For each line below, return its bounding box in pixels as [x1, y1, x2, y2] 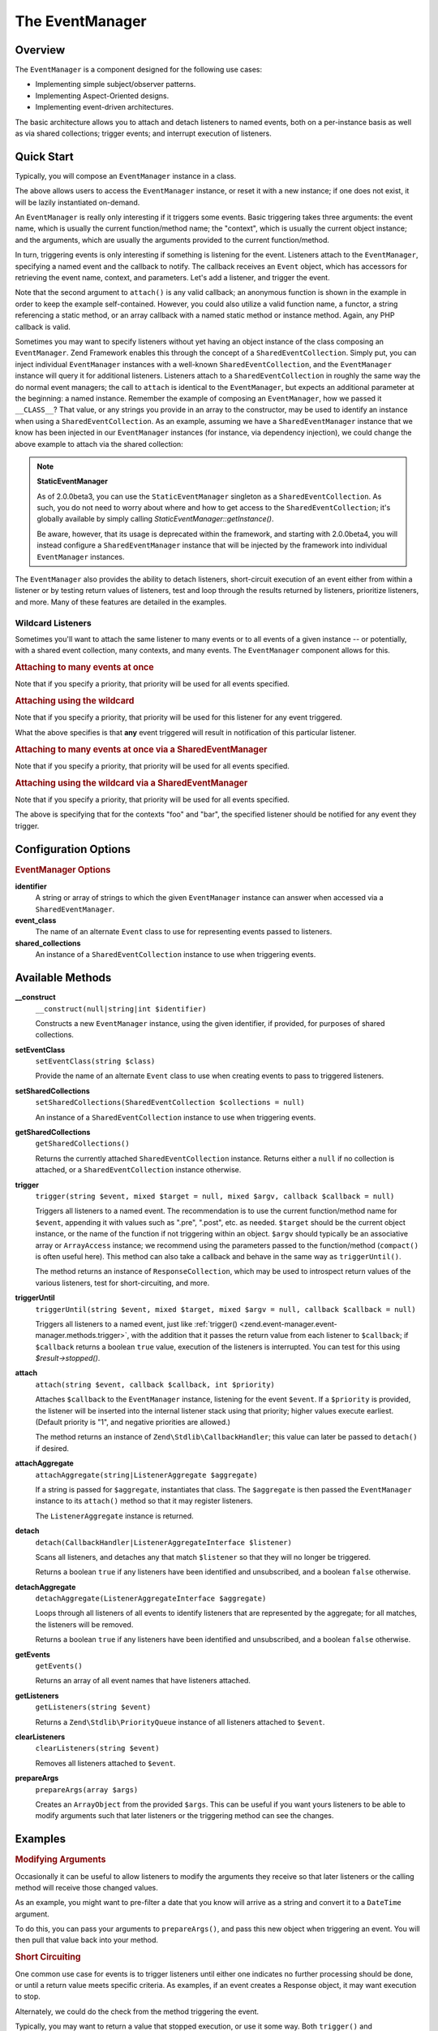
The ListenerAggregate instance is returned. [35, 1511, 194, 1521]
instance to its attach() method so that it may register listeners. [35, 1496, 253, 1506]
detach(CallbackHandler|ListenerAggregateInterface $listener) [35, 1538, 292, 1547]
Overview [15, 43, 66, 57]
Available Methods [15, 971, 112, 985]
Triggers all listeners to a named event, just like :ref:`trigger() [35, 1319, 238, 1328]
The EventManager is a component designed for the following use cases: [15, 65, 263, 75]
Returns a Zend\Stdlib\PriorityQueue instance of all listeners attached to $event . [35, 1717, 325, 1726]
